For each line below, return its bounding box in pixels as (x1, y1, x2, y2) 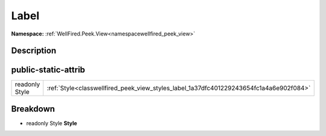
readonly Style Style (26, 119, 78, 126)
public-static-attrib (11, 65, 86, 75)
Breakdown (11, 104, 56, 114)
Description (11, 46, 57, 56)
